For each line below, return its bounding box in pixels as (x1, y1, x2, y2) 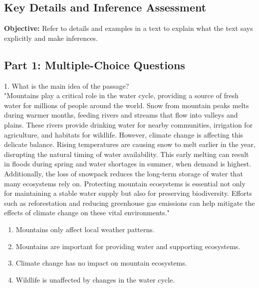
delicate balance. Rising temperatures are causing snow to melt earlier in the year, (4, 139, 256, 149)
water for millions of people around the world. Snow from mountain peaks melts (4, 100, 249, 110)
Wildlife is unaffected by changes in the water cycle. (15, 274, 175, 285)
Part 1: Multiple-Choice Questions (4, 57, 185, 72)
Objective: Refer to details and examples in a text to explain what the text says (4, 23, 253, 33)
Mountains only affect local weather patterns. (15, 224, 155, 234)
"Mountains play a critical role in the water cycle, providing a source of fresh (4, 90, 239, 101)
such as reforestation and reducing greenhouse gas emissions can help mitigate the (4, 197, 255, 208)
